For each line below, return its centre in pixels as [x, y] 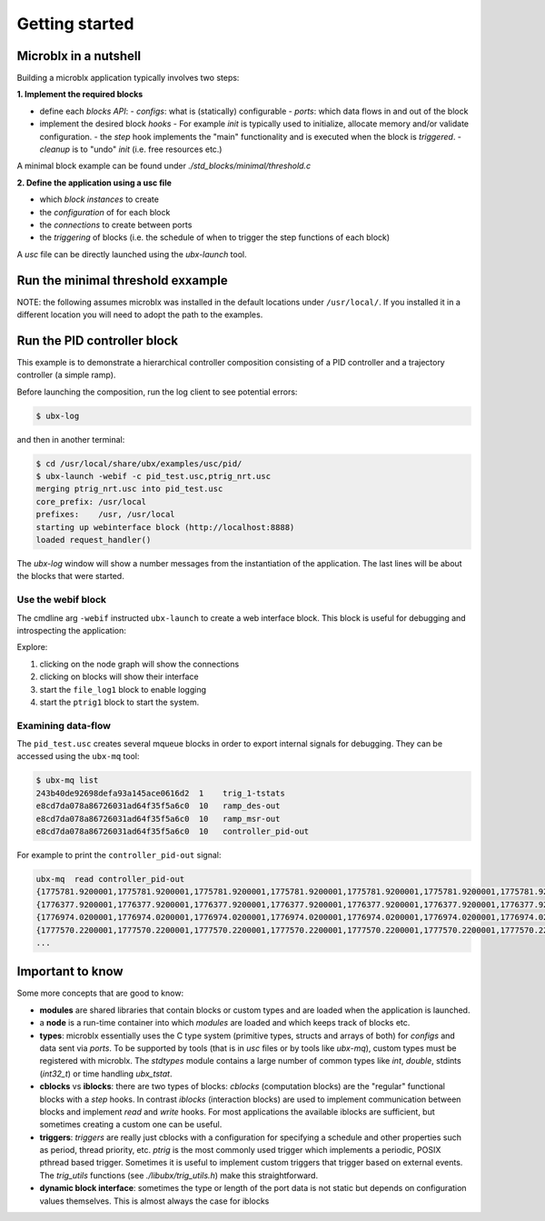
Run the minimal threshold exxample [123, 280]
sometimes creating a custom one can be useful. [131, 1125]
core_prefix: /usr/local [91, 501]
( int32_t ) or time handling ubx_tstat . [106, 1074]
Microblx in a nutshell [79, 56]
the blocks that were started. [70, 576]
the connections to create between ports [116, 225]
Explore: [32, 647]
